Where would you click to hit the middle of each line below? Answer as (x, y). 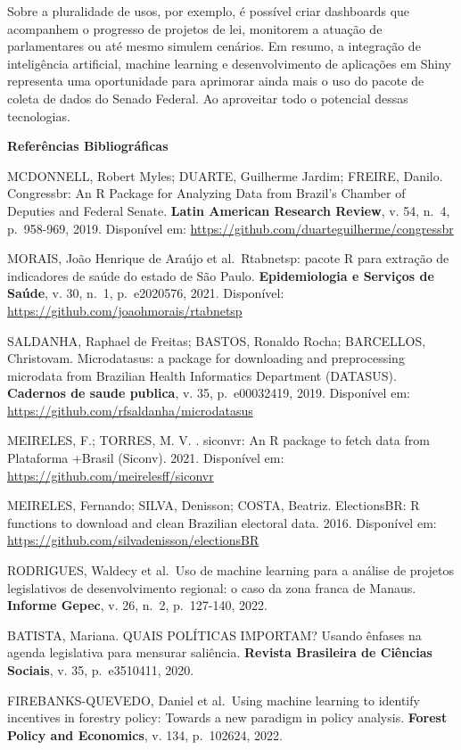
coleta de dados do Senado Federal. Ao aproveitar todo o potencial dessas (208, 98)
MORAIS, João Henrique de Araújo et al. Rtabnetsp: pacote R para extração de (228, 258)
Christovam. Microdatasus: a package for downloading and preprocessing (206, 358)
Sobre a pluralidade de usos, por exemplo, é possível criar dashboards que (209, 11)
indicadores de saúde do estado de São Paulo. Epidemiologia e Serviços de (221, 275)
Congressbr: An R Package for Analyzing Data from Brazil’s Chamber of (206, 193)
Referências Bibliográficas (88, 146)
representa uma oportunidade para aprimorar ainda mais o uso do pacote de (216, 81)
